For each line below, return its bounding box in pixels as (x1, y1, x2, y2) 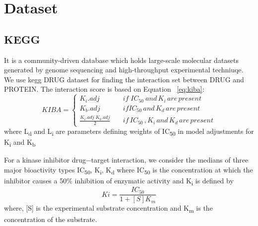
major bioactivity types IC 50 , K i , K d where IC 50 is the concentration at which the (4, 165, 253, 176)
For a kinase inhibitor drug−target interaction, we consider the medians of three (4, 155, 249, 165)
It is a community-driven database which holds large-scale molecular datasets (4, 55, 239, 65)
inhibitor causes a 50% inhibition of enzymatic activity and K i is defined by (4, 175, 234, 187)
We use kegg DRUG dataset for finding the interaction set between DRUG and (4, 74, 244, 84)
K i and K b (4, 137, 36, 149)
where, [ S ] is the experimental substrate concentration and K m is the (4, 203, 213, 215)
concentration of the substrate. (4, 214, 97, 224)
